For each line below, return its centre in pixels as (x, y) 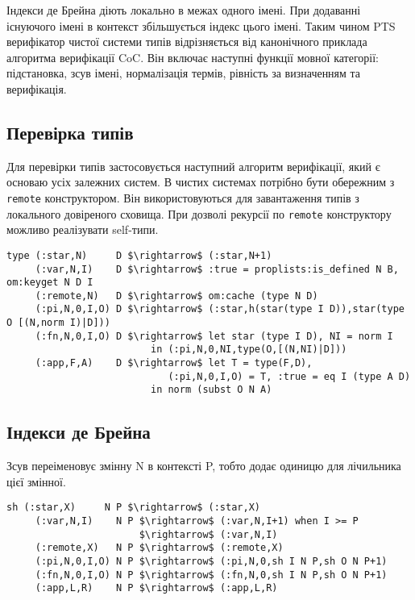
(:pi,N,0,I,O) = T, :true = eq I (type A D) (289, 376)
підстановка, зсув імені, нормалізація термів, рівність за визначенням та (184, 73)
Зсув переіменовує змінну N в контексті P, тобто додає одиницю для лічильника (204, 466)
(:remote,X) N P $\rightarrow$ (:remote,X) (159, 548)
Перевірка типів (70, 132)
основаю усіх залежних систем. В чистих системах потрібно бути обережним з (201, 182)
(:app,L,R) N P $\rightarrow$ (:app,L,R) (156, 588)
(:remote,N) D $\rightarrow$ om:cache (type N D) (176, 296)
